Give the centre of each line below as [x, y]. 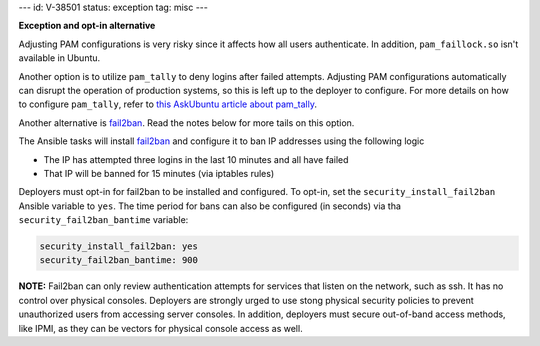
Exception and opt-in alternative [87, 26]
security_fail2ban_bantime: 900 [119, 260]
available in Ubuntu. [59, 58]
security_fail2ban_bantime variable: [103, 220]
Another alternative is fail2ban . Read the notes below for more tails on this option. [186, 122]
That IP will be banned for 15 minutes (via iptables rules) [159, 173]
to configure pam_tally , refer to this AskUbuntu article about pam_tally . [167, 104]
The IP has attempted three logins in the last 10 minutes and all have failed [196, 159]
